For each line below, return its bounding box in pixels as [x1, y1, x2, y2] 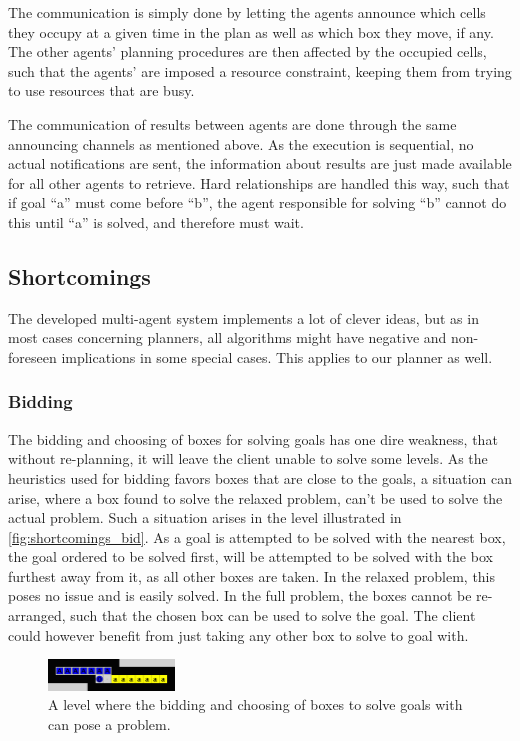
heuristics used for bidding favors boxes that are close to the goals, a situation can [8, 467, 512, 488]
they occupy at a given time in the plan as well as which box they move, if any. [8, 21, 494, 42]
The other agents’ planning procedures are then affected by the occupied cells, [8, 41, 487, 62]
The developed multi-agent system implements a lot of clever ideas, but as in [8, 307, 479, 328]
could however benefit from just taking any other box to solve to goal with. [8, 624, 469, 645]
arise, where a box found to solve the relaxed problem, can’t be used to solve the [8, 487, 503, 508]
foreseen [8, 346, 57, 367]
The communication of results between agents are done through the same [8, 113, 457, 134]
